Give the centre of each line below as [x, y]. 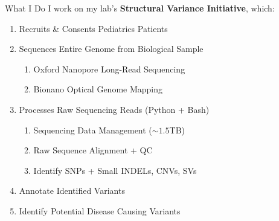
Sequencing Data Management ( [93, 130]
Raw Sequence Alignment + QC [93, 150]
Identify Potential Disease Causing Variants [100, 210]
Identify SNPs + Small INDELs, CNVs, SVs [115, 170]
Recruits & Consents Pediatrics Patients [93, 28]
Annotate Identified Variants [72, 191]
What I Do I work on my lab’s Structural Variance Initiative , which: [140, 8]
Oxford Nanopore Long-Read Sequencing [109, 69]
